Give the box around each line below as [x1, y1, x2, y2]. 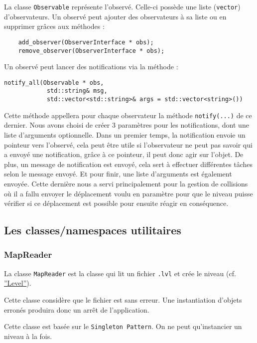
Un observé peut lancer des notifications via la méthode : [4, 61, 178, 72]
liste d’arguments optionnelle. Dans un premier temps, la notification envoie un [4, 129, 246, 140]
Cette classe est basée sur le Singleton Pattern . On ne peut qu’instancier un [4, 321, 242, 332]
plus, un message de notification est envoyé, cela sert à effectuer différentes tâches [4, 159, 253, 169]
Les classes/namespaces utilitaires [4, 222, 181, 238]
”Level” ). [4, 278, 31, 288]
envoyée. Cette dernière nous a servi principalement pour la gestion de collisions [4, 178, 248, 188]
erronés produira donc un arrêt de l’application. [4, 304, 149, 315]
